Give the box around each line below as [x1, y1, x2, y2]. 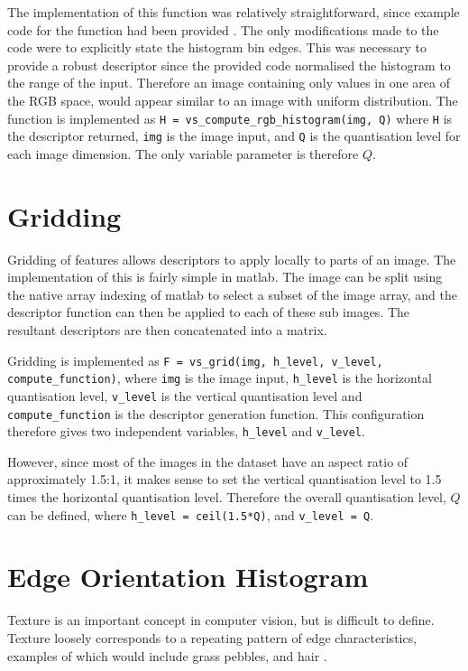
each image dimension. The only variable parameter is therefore [7, 144, 359, 163]
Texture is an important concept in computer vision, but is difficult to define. [7, 610, 435, 629]
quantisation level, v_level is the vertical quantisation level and [7, 386, 362, 405]
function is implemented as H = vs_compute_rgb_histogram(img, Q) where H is [7, 108, 453, 127]
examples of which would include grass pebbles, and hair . [7, 646, 327, 665]
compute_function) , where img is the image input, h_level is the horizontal [7, 368, 432, 387]
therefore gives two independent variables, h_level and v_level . [7, 422, 365, 441]
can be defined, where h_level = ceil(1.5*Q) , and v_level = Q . [7, 505, 374, 524]
